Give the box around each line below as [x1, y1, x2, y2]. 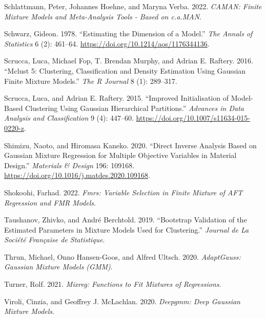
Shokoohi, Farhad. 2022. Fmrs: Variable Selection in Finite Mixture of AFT [4, 187, 243, 197]
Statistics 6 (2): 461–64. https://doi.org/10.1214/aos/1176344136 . [4, 38, 210, 49]
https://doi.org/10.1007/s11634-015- [136, 112, 250, 123]
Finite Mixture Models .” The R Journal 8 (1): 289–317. [4, 75, 177, 86]
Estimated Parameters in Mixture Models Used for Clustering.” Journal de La [4, 224, 249, 235]
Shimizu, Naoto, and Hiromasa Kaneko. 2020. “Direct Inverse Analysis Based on [4, 140, 257, 150]
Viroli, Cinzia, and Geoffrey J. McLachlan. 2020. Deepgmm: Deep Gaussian [4, 296, 240, 306]
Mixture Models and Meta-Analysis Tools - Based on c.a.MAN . [4, 11, 201, 21]
